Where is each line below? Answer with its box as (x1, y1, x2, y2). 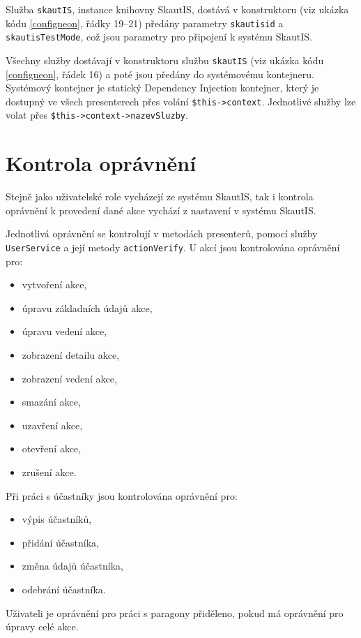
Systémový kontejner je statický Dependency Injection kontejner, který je (6, 80, 319, 95)
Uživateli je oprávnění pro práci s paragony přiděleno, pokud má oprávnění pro (6, 605, 344, 620)
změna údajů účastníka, (22, 558, 123, 573)
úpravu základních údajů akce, (22, 300, 153, 315)
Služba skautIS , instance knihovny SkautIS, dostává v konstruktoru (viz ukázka (6, 2, 349, 16)
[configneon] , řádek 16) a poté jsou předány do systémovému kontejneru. (6, 66, 314, 81)
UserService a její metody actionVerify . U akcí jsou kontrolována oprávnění (6, 240, 340, 255)
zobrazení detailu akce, (22, 348, 120, 362)
